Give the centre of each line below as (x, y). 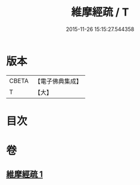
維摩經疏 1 (25, 175)
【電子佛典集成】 (58, 81)
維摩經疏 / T (100, 12)
